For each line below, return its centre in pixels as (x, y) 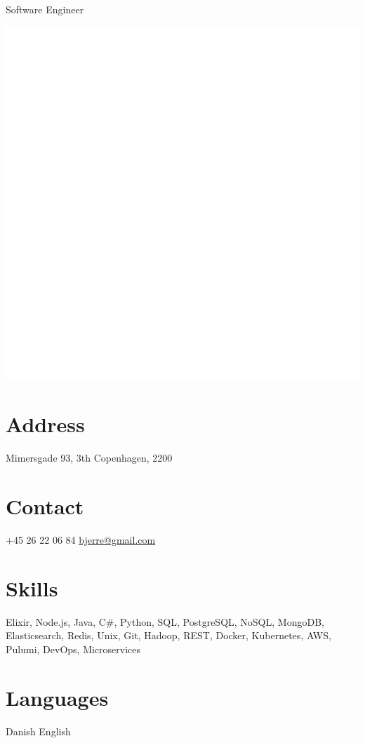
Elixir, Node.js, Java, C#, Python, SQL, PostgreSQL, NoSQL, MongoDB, (165, 621)
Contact (45, 506)
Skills (32, 588)
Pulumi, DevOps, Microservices (73, 649)
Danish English (38, 731)
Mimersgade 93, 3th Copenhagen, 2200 (89, 458)
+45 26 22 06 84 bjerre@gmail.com (81, 540)
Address (45, 424)
